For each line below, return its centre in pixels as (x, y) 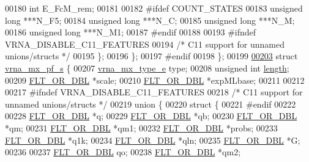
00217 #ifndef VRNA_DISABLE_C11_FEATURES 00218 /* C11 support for (154, 92)
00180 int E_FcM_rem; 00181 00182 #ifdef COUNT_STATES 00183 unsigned (154, 8)
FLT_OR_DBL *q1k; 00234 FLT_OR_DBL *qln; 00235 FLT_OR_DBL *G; (153, 140)
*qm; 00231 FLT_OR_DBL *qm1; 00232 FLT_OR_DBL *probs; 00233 (141, 127)
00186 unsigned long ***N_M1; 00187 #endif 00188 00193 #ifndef (131, 32)
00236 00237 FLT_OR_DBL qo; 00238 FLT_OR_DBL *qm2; (123, 152)
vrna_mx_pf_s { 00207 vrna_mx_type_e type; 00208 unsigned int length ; (147, 68)
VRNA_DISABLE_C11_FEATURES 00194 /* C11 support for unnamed (145, 44)
